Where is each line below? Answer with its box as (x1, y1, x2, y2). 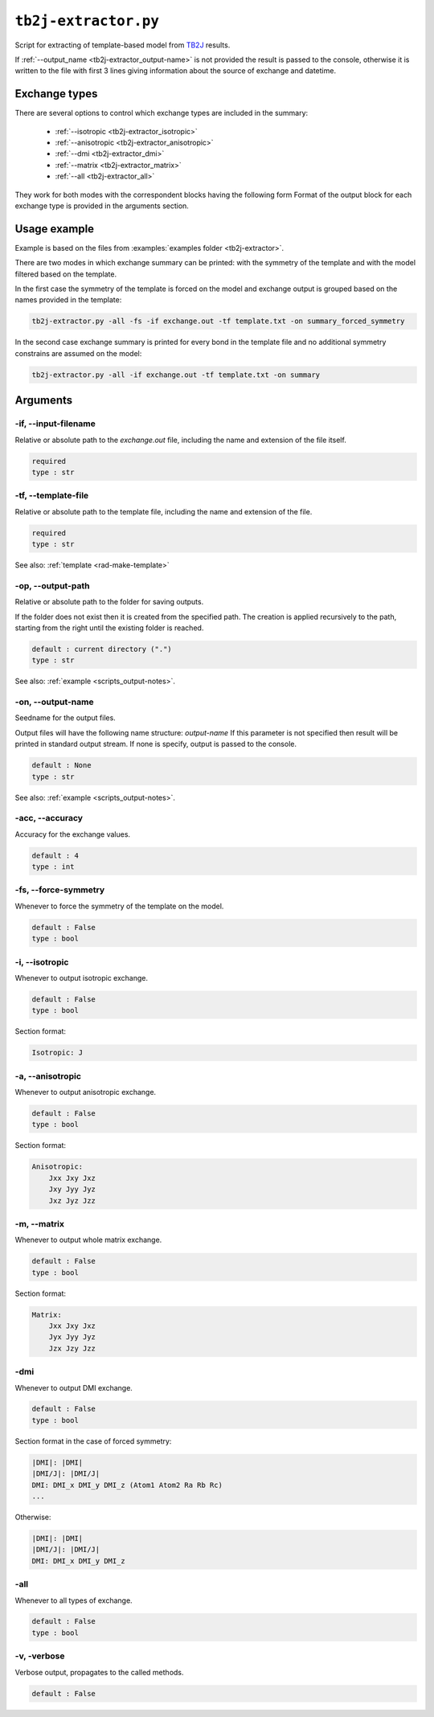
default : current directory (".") (31, 644, 172, 654)
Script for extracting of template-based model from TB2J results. (14, 40, 231, 50)
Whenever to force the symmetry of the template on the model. (14, 901, 224, 911)
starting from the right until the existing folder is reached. (14, 623, 204, 633)
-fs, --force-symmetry (14, 884, 105, 895)
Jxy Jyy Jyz (48, 1185, 96, 1194)
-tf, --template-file (14, 490, 89, 502)
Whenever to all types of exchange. (14, 1596, 133, 1605)
